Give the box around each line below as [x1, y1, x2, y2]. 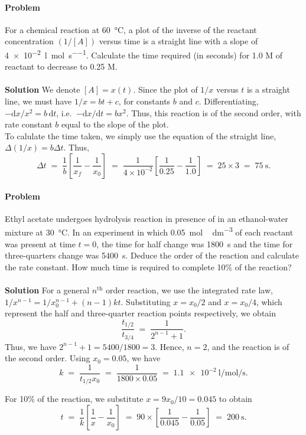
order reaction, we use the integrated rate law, [105, 284, 273, 296]
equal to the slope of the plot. [61, 118, 169, 130]
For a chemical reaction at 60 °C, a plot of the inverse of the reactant [5, 23, 257, 35]
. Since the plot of [133, 83, 198, 96]
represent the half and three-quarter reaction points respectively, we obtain [5, 307, 276, 319]
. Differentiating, [198, 95, 259, 107]
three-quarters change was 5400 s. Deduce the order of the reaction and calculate [5, 249, 300, 261]
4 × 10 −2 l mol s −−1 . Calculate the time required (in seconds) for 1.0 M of [5, 47, 283, 61]
